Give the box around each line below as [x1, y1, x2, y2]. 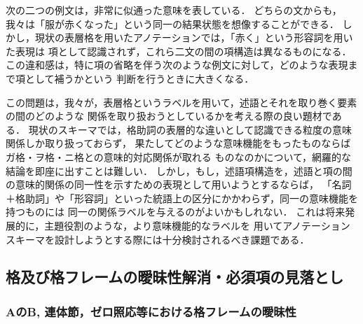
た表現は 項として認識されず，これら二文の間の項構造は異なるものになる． [6, 43, 352, 58]
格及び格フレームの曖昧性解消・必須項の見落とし [6, 266, 344, 288]
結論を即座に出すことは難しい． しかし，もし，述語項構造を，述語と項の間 [6, 163, 352, 178]
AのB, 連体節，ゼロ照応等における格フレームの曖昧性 [6, 302, 296, 320]
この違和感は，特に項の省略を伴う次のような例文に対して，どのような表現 [6, 57, 348, 72]
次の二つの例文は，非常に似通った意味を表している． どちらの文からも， [6, 3, 342, 17]
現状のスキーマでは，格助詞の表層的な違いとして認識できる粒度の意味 [28, 122, 352, 136]
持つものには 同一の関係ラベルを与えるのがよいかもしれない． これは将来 [6, 204, 345, 219]
